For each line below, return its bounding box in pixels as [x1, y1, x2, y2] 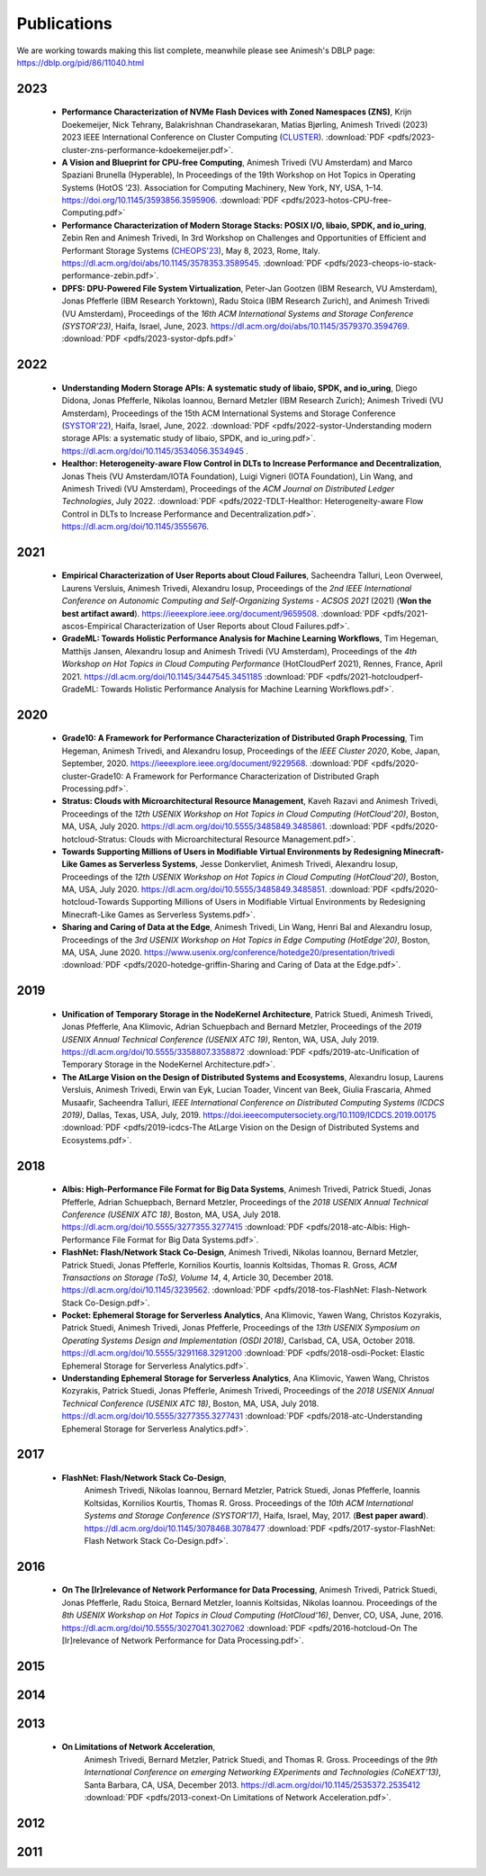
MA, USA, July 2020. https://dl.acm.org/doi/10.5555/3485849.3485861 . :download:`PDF [61, 821, 389, 832]
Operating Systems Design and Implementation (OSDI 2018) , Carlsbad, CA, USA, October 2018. [61, 1335, 416, 1346]
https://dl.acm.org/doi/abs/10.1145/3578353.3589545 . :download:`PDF [61, 257, 323, 269]
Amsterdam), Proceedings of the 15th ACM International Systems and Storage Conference [61, 408, 396, 419]
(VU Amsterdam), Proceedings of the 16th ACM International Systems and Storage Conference [61, 308, 414, 319]
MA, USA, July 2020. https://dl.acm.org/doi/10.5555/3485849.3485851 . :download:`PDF [61, 884, 389, 895]
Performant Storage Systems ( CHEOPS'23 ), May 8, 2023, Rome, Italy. [61, 245, 320, 256]
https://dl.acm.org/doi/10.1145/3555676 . [61, 521, 210, 532]
